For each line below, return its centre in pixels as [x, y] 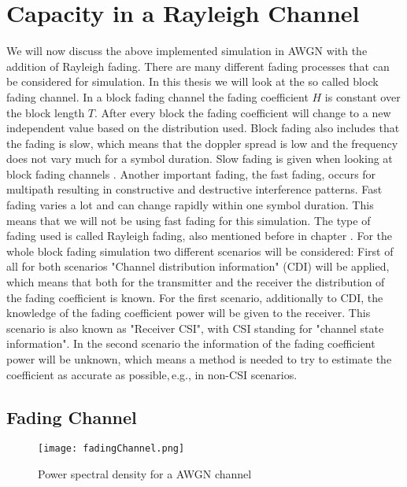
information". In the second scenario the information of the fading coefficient [191, 343]
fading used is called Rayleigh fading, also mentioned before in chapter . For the [199, 236]
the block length [46, 112]
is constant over [363, 96]
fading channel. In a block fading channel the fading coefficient [157, 96]
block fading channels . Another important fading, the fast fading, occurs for [191, 173]
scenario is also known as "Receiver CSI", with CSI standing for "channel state [195, 328]
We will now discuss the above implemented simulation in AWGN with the [187, 51]
